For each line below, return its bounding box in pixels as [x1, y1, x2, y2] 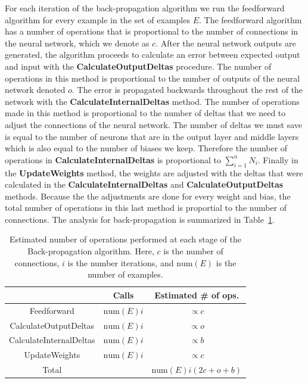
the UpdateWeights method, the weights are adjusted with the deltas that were [5, 166, 303, 179]
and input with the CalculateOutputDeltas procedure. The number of [5, 60, 272, 72]
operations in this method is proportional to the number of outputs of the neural [5, 71, 300, 84]
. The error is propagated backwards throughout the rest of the [72, 83, 303, 96]
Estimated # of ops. [154, 288, 239, 301]
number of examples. [88, 268, 163, 281]
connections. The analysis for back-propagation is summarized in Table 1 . [5, 213, 275, 225]
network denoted [5, 83, 66, 96]
